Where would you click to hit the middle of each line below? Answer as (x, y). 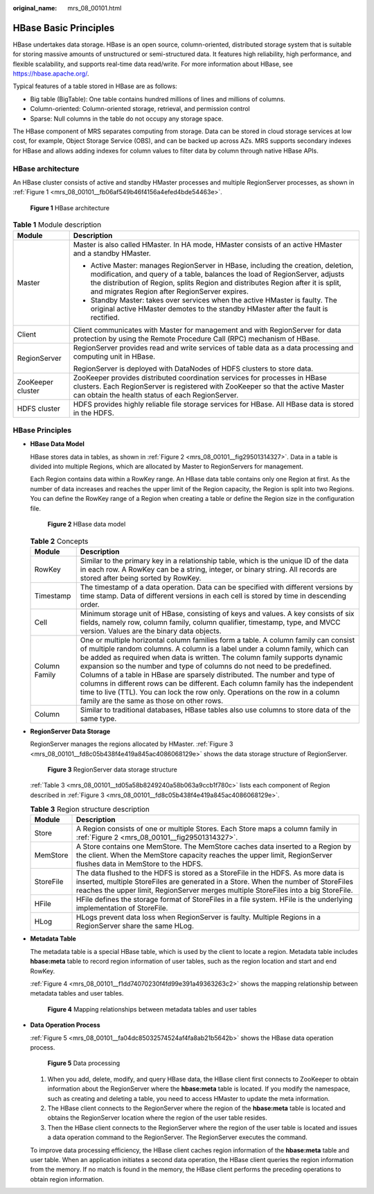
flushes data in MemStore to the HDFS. (140, 864)
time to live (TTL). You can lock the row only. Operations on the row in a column (210, 692)
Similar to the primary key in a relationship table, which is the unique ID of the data (214, 561)
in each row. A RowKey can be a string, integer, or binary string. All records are (208, 569)
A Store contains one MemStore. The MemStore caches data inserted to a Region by (214, 846)
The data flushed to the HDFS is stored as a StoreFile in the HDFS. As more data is (210, 873)
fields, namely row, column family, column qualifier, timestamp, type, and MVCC (210, 622)
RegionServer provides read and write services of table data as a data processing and (213, 348)
